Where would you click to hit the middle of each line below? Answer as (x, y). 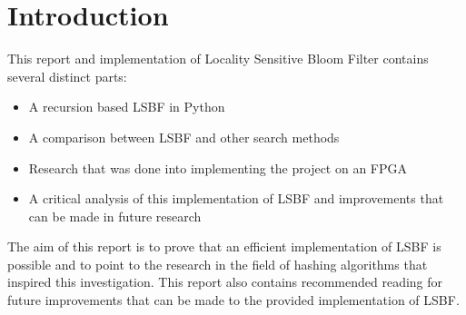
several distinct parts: (67, 76)
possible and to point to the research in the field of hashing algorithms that (218, 264)
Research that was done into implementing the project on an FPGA (218, 167)
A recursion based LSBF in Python (127, 107)
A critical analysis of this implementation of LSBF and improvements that (236, 198)
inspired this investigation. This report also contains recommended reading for (225, 282)
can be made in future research (115, 216)
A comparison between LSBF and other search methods (184, 137)
